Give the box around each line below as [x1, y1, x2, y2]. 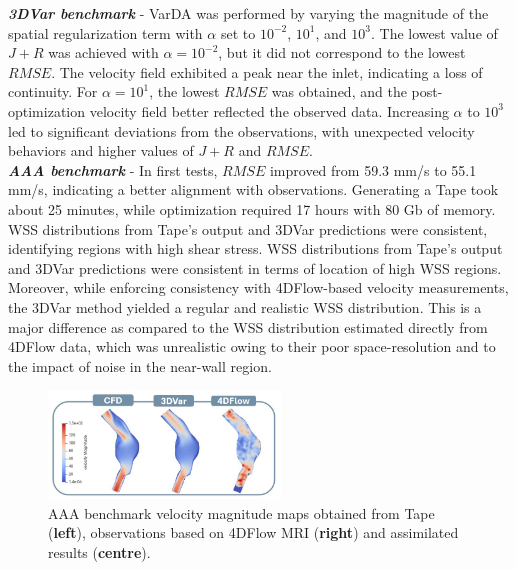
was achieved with [48, 42, 159, 63]
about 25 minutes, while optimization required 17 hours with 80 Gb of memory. [8, 198, 496, 219]
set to [220, 22, 256, 43]
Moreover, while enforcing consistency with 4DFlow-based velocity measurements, [8, 277, 509, 298]
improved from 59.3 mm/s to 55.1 [269, 159, 477, 180]
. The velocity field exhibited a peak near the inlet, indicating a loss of [51, 61, 483, 82]
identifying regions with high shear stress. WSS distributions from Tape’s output [8, 238, 503, 259]
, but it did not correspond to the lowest [218, 42, 466, 63]
